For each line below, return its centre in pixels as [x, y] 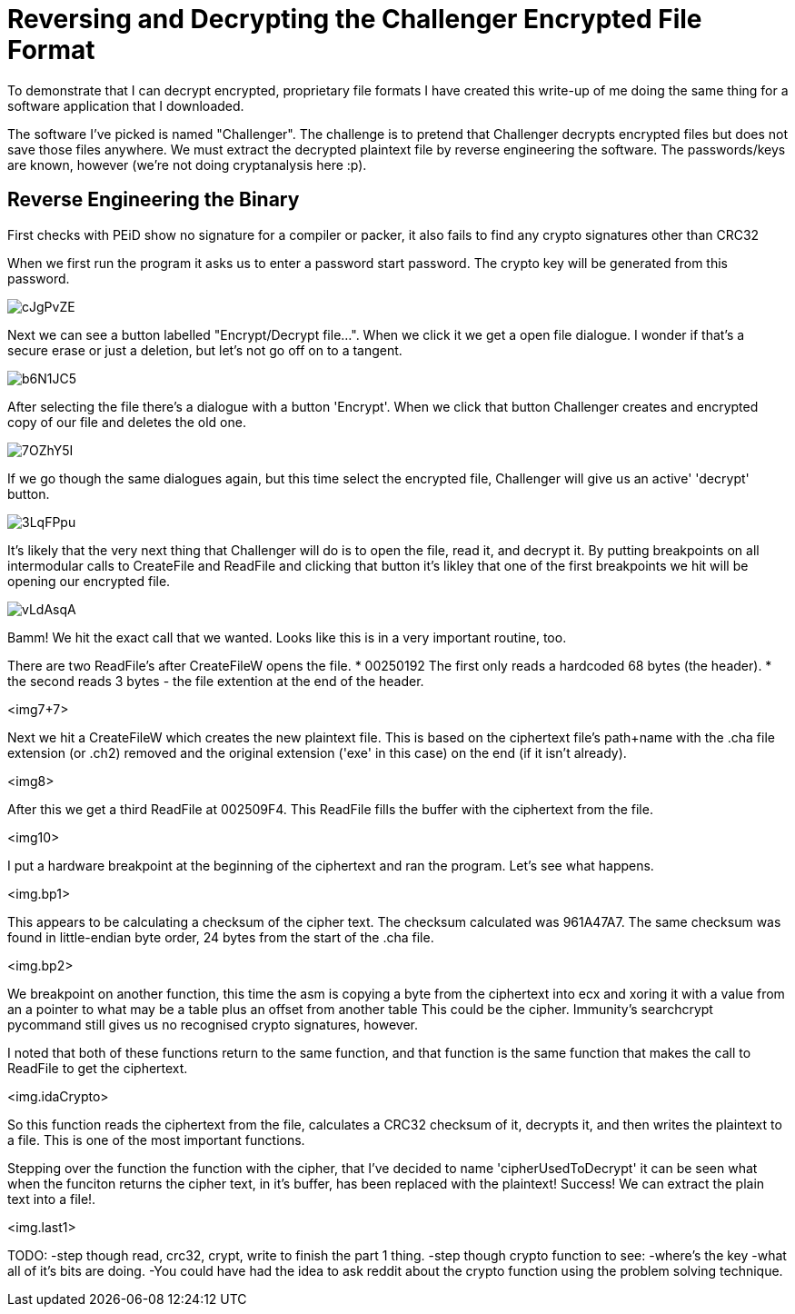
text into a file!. [52, 1199]
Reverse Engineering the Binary [154, 200]
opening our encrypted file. [89, 581]
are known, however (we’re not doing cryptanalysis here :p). [187, 164]
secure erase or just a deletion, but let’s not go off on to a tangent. [205, 350]
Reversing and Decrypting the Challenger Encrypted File [355, 19]
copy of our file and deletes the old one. [127, 422]
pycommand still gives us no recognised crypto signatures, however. [213, 1024]
